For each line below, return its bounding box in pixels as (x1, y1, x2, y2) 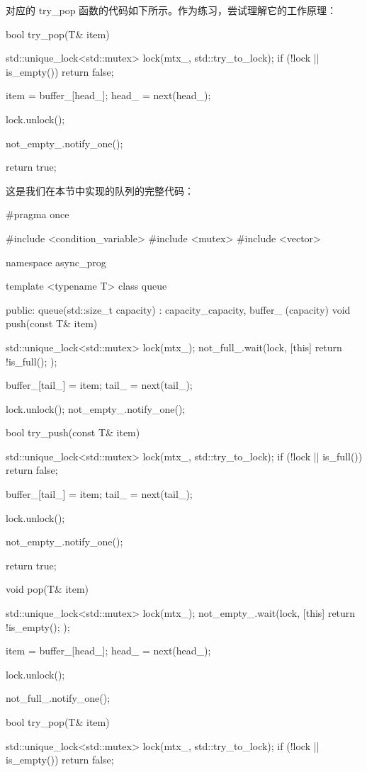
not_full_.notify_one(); (6, 691, 111, 705)
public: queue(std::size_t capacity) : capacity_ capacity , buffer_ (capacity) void (6, 302, 351, 317)
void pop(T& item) (6, 581, 89, 596)
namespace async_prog (6, 254, 106, 269)
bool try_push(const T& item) (6, 425, 140, 440)
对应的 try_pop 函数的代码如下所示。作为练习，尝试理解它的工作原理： (6, 3, 337, 17)
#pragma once (6, 207, 69, 222)
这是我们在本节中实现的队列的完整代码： (6, 183, 194, 198)
